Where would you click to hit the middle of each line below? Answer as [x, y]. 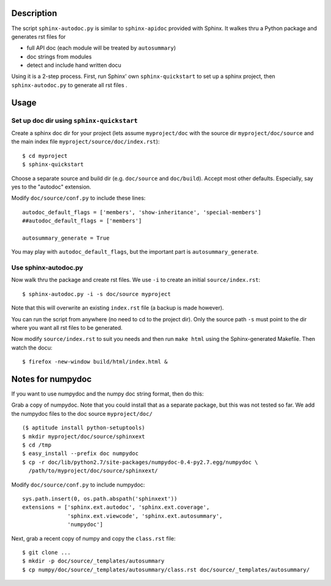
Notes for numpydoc [51, 379]
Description [34, 13]
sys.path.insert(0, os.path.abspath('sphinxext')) [100, 498]
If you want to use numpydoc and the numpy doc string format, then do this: [108, 394]
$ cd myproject [45, 156]
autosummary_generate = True [66, 238]
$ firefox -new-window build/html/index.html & [95, 362]
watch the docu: [32, 348]
